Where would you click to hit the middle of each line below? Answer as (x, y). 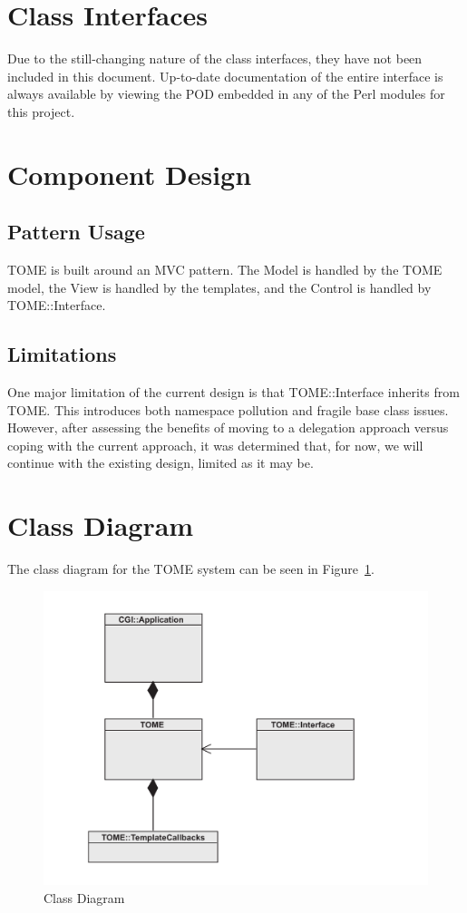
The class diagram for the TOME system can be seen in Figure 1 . (191, 569)
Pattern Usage (76, 232)
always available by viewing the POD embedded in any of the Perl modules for (226, 94)
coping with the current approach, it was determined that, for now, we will (215, 445)
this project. (41, 111)
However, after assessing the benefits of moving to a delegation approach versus (228, 427)
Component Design (130, 174)
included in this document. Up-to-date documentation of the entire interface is (225, 76)
